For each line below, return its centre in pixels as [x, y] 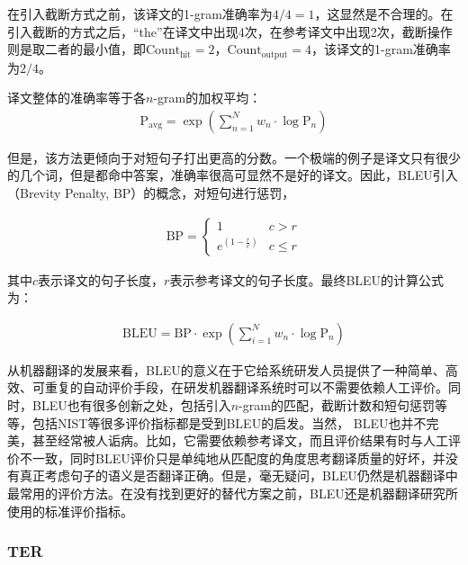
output [274, 54]
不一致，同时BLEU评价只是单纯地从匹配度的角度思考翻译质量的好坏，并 [232, 457]
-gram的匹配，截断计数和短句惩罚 [337, 405]
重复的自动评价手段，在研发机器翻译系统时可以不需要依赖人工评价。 [246, 387]
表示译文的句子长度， [101, 279]
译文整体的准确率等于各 [76, 98]
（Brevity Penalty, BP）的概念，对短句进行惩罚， [151, 193]
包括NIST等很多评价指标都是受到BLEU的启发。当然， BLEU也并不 [229, 422]
